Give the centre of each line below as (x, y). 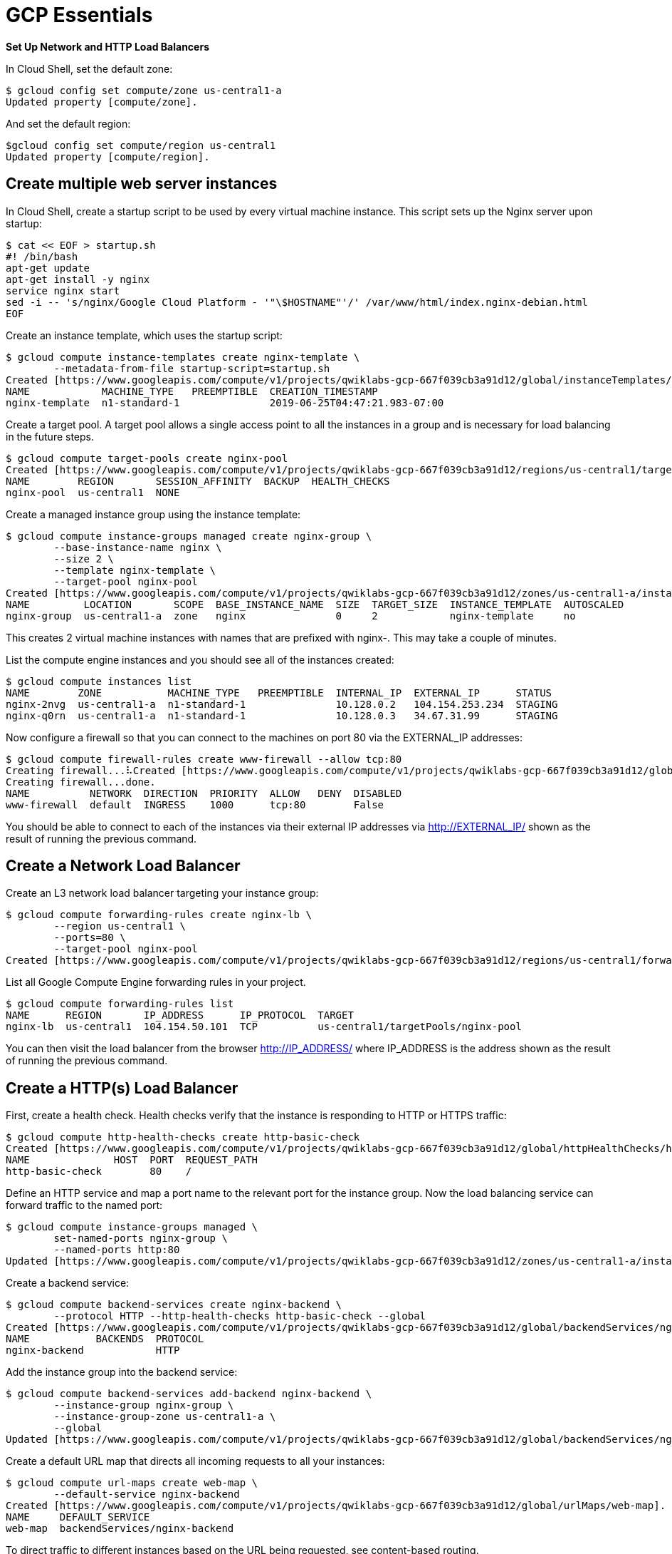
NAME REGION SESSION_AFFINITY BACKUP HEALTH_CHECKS (198, 481)
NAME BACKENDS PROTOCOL (105, 1339)
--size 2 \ (84, 559)
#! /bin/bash (42, 256)
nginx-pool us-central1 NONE (93, 492)
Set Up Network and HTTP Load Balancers (107, 46)
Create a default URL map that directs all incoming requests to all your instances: (195, 1461)
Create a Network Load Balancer (123, 866)
